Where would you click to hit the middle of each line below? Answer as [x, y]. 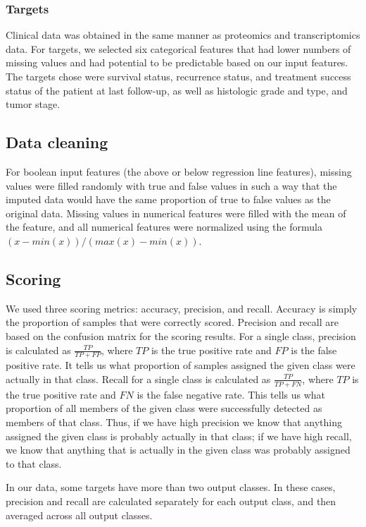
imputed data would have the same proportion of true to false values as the [168, 199]
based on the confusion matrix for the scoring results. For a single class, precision [181, 335]
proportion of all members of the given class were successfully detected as [164, 408]
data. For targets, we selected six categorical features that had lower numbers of [178, 48]
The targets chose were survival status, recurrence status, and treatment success [178, 76]
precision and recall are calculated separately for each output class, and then [171, 501]
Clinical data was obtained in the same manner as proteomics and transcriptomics [183, 35]
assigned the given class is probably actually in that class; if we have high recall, [179, 436]
